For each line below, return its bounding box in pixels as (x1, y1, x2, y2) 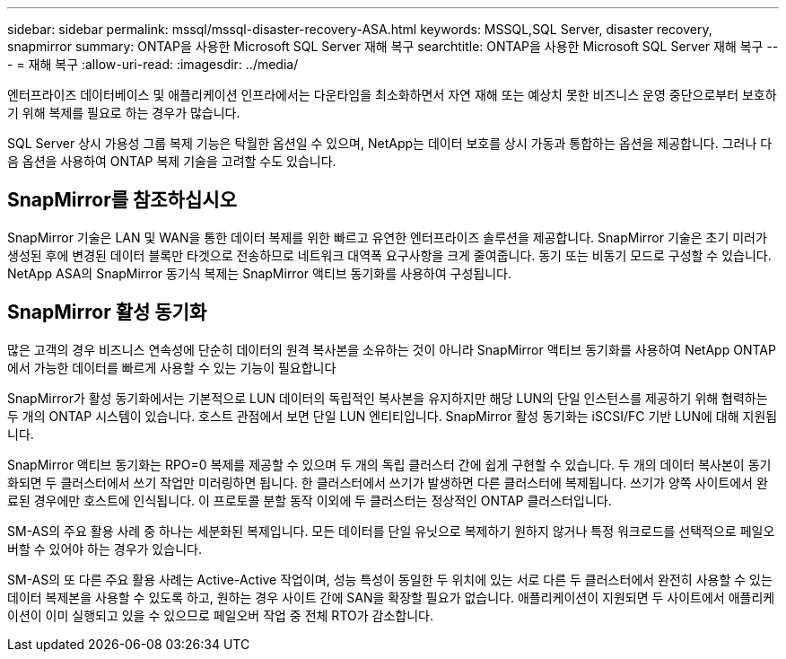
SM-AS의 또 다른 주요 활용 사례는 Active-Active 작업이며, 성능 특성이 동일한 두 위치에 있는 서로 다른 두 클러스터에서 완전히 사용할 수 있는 (7, 571, 773, 587)
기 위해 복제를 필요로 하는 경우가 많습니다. (7, 105, 240, 120)
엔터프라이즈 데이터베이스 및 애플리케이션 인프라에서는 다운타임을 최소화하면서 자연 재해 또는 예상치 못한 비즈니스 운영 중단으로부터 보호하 (7, 87, 777, 102)
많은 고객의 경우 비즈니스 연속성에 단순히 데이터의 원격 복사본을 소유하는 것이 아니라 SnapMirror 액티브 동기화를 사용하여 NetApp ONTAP (7, 341, 776, 357)
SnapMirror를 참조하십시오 (7, 189, 237, 212)
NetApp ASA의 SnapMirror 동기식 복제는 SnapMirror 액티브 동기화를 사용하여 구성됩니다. (7, 265, 511, 281)
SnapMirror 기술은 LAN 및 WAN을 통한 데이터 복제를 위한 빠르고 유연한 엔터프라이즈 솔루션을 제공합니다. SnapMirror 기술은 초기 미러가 (7, 229, 767, 245)
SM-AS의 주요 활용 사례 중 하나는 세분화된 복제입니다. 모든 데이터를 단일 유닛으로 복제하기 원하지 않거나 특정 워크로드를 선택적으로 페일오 (7, 523, 775, 539)
